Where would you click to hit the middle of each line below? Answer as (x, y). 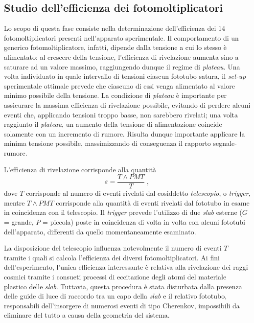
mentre (14, 202)
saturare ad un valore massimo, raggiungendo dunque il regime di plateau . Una (122, 66)
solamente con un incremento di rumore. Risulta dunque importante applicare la (125, 133)
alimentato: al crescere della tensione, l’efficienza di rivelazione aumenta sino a (121, 57)
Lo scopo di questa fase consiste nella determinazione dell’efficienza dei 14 (115, 28)
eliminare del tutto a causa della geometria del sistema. (87, 315)
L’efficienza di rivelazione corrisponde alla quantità (80, 169)
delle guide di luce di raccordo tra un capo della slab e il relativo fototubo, (115, 296)
